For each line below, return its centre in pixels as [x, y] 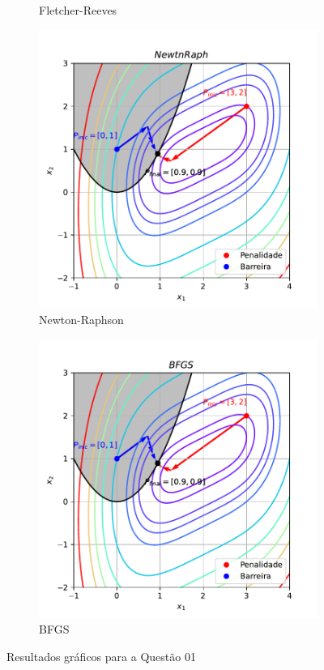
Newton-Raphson [81, 320]
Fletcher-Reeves [78, 10]
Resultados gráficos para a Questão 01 [101, 656]
